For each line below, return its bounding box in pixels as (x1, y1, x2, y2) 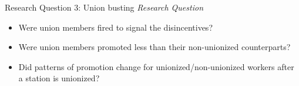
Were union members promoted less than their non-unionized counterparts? (18, 41, 291, 53)
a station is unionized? (18, 72, 100, 84)
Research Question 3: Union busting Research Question (5, 1, 203, 13)
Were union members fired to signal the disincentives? (18, 21, 213, 33)
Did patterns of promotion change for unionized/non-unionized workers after (18, 60, 294, 72)
